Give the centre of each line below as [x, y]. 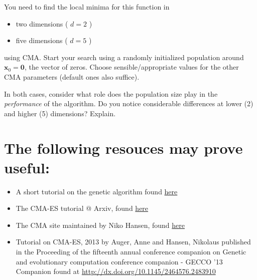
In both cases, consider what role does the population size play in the [111, 93]
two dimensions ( [42, 23]
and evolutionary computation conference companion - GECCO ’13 [119, 261]
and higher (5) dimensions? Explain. [60, 113]
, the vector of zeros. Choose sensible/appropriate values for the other [132, 67]
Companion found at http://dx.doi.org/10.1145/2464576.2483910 [116, 271]
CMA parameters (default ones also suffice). [72, 76]
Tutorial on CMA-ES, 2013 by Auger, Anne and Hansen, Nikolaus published [133, 242]
